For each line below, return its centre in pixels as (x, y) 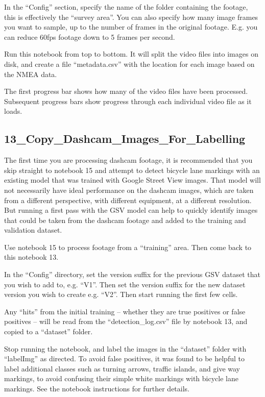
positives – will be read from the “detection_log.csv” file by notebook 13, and (126, 321)
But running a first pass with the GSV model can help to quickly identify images (131, 210)
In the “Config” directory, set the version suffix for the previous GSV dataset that (132, 274)
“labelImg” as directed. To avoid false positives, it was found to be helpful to (124, 358)
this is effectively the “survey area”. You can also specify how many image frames (131, 17)
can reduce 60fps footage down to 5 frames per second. (90, 36)
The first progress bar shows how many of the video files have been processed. (126, 91)
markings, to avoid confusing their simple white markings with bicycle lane (121, 378)
